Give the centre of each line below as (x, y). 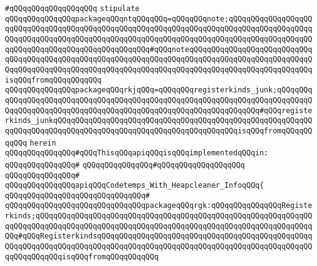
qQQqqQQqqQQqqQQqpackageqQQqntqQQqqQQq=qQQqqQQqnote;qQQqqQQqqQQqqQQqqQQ (159, 19)
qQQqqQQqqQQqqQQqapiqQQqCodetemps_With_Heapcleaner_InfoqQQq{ (135, 186)
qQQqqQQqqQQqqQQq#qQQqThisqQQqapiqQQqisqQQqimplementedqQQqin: (137, 153)
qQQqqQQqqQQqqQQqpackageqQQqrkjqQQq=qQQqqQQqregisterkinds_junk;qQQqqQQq (159, 90)
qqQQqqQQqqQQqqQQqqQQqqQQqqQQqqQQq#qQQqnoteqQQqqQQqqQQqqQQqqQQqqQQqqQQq (159, 49)
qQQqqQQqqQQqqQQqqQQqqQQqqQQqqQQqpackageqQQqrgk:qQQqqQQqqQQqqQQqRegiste (159, 206)
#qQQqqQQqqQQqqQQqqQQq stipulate (72, 9)
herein (43, 143)
